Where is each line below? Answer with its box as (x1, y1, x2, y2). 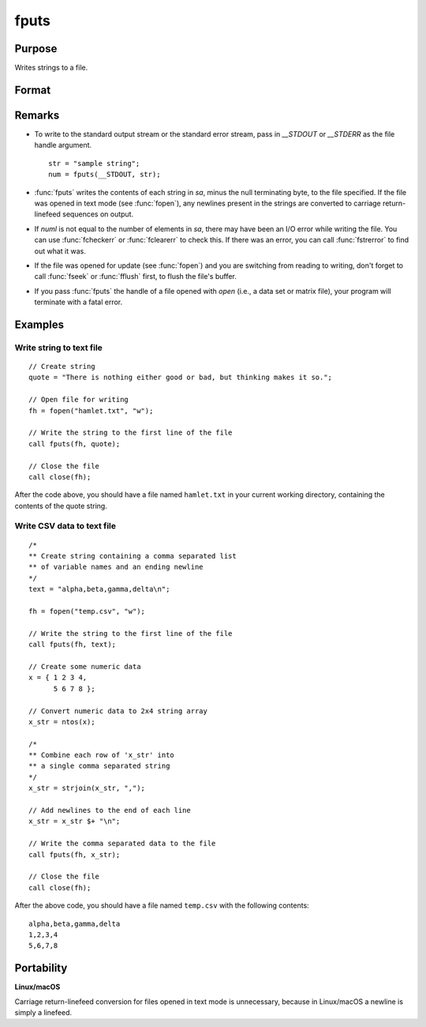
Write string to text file (14, 342, 103, 353)
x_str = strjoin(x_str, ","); (28, 784, 146, 793)
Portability (14, 961, 68, 975)
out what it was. (34, 246, 86, 256)
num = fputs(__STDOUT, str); (48, 170, 161, 179)
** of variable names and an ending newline (28, 562, 204, 572)
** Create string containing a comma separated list (28, 551, 237, 561)
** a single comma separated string (28, 762, 170, 770)
